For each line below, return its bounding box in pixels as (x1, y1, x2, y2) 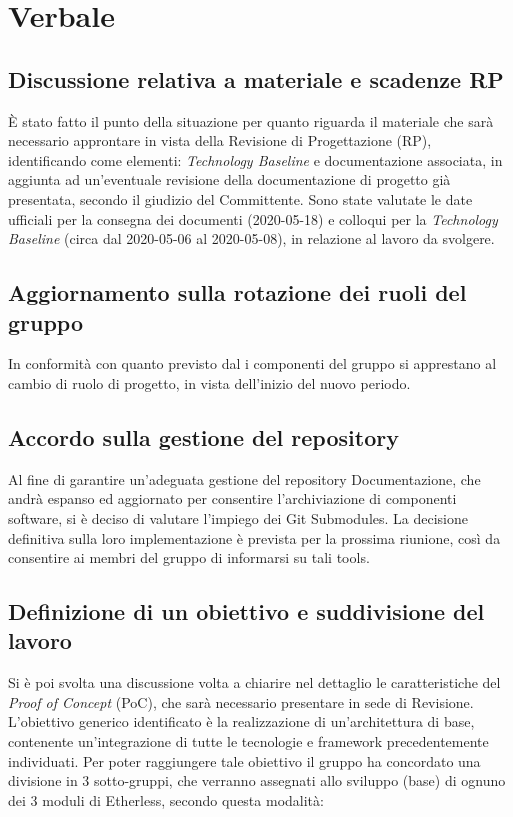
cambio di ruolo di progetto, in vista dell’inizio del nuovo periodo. (8, 372, 411, 393)
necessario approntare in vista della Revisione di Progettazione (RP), (8, 130, 432, 151)
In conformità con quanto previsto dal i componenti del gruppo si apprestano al (8, 353, 497, 374)
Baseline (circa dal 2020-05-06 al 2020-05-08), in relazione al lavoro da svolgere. (8, 228, 495, 249)
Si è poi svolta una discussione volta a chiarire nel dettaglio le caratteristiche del (8, 672, 501, 693)
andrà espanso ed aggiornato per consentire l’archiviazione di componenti (8, 488, 457, 509)
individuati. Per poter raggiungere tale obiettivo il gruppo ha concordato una (8, 750, 481, 771)
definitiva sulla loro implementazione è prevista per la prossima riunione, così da (8, 527, 501, 548)
